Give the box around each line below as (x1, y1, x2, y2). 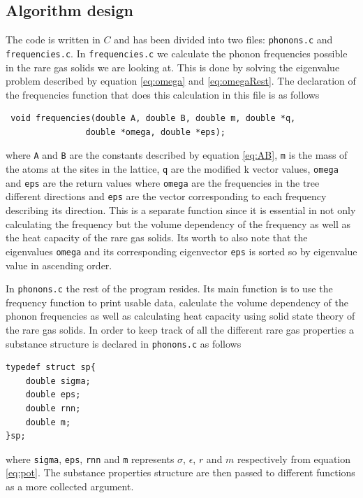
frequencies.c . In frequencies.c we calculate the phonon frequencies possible (6, 45, 348, 60)
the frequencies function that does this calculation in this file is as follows (6, 87, 320, 101)
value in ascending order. (6, 257, 112, 272)
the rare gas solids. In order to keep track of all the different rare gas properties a (6, 322, 354, 336)
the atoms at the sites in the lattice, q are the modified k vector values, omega (6, 162, 339, 176)
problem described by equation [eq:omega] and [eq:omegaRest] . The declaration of (6, 73, 356, 88)
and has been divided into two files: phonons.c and (114, 32, 333, 47)
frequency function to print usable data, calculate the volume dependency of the (6, 294, 348, 309)
